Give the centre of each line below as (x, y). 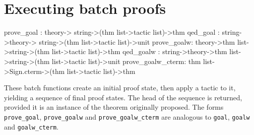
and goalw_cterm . (31, 126)
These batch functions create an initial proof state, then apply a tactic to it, (120, 88)
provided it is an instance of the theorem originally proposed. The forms (114, 107)
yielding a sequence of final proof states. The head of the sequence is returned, (123, 97)
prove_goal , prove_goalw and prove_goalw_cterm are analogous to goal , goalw (127, 116)
